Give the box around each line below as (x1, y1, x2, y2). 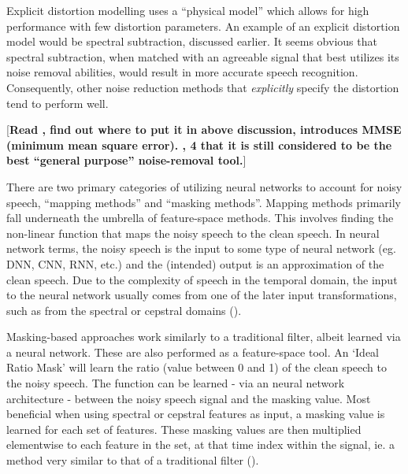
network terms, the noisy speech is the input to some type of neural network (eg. (6, 240, 396, 257)
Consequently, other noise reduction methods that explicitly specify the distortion (6, 79, 399, 95)
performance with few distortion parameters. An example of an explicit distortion (6, 17, 400, 34)
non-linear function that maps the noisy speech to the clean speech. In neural (6, 224, 380, 241)
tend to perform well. (6, 94, 109, 111)
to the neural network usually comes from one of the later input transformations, (6, 287, 397, 303)
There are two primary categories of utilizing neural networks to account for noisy (6, 178, 402, 194)
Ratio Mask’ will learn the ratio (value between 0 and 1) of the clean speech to (6, 359, 387, 376)
